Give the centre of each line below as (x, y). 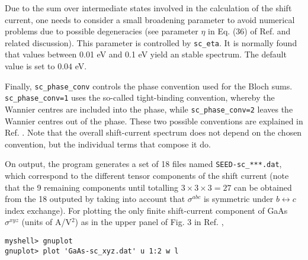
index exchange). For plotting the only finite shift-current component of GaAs (146, 210)
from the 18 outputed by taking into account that (95, 199)
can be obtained (263, 187)
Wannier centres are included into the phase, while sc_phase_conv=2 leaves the (149, 109)
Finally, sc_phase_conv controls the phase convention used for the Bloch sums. (149, 86)
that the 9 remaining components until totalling (92, 187)
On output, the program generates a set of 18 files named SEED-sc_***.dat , (143, 164)
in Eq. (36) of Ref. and (249, 31)
